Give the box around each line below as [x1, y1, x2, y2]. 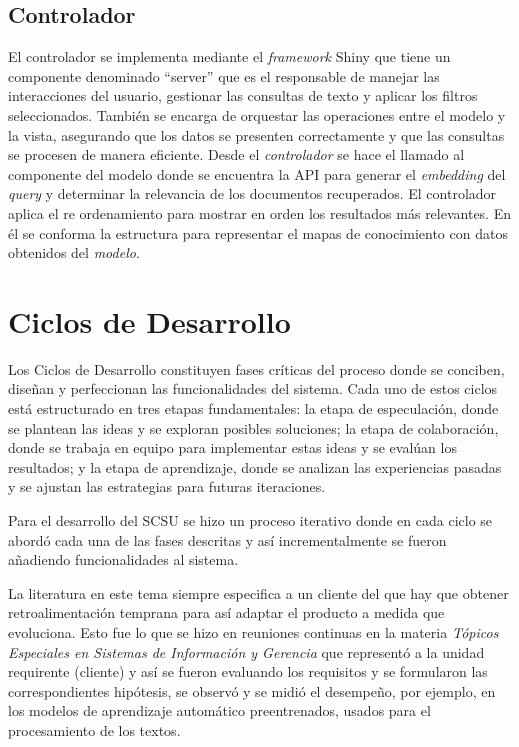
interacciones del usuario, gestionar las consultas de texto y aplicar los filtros [8, 85, 478, 106]
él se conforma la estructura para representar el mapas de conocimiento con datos [8, 222, 508, 243]
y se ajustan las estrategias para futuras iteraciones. [8, 476, 326, 497]
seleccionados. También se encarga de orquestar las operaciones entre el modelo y [8, 104, 506, 125]
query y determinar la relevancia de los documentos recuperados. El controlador [8, 183, 497, 204]
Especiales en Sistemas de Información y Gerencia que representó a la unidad [8, 641, 485, 662]
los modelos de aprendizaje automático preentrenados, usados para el [8, 700, 431, 721]
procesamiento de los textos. [8, 719, 181, 740]
